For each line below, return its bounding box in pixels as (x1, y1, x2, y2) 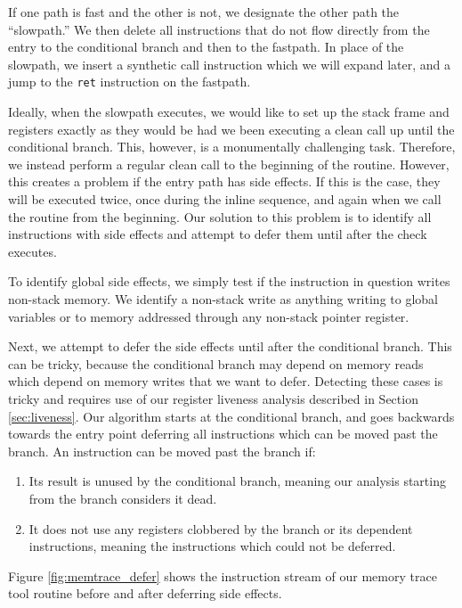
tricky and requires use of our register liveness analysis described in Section (8, 389, 418, 407)
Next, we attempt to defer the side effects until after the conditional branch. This (8, 337, 452, 356)
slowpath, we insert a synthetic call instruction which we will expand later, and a (8, 54, 451, 73)
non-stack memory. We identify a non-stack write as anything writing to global (8, 289, 438, 308)
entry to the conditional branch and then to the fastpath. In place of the (8, 37, 404, 56)
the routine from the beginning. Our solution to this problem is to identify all (8, 207, 432, 226)
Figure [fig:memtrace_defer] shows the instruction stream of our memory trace (8, 566, 437, 585)
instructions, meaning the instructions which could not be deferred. (28, 537, 396, 555)
